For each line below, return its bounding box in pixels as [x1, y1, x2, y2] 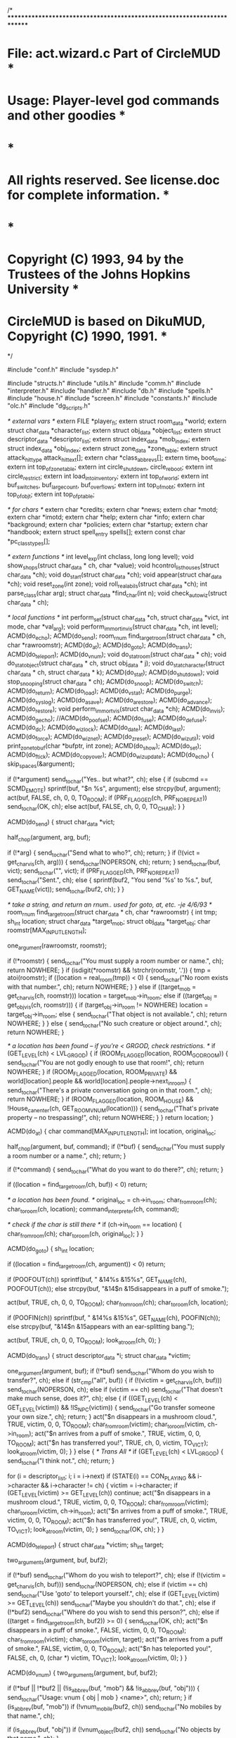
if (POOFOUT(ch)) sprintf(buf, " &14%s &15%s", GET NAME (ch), [7, 1276, 187, 1285]
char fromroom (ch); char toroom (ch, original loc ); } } [7, 1229, 144, 1240]
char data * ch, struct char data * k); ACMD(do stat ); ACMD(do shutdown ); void [7, 668, 219, 678]
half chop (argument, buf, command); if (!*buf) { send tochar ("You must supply [7, 1142, 225, 1152]
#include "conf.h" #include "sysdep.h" [7, 365, 119, 374]
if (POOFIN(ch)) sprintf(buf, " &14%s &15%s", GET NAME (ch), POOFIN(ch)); [7, 1313, 221, 1323]
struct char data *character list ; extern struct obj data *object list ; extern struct [7, 426, 221, 436]
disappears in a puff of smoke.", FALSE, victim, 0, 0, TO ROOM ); [7, 1626, 187, 1636]
